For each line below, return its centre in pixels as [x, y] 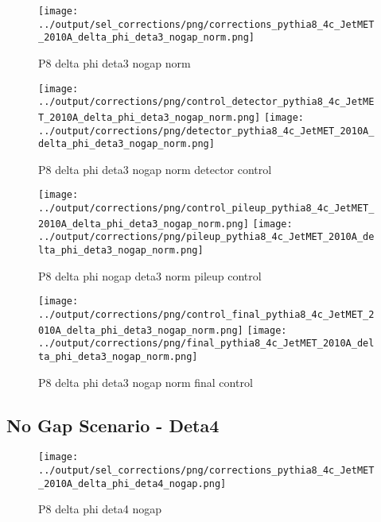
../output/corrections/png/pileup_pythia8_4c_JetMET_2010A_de [206, 237]
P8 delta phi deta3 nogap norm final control [146, 382]
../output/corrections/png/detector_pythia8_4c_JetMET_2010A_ [206, 131]
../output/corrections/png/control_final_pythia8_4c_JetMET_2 [206, 314]
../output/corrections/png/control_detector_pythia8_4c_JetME [206, 102]
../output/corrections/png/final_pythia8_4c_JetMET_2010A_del [206, 344]
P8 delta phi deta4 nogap [100, 509]
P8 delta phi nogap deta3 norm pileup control [150, 275]
